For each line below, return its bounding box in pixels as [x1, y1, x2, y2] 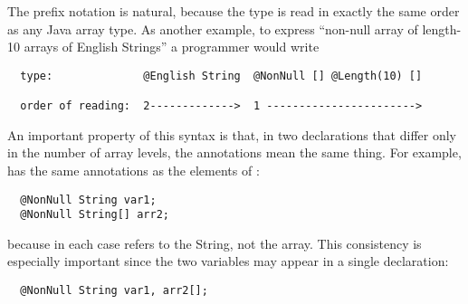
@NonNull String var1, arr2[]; [20, 284, 208, 298]
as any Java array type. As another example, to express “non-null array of [7, 19, 418, 38]
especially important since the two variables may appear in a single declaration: [7, 252, 449, 271]
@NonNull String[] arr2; [20, 208, 169, 222]
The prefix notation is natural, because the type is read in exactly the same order [7, 2, 460, 20]
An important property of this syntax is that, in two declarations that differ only [7, 125, 456, 144]
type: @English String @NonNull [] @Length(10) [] [20, 69, 423, 82]
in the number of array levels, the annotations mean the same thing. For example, [7, 143, 462, 162]
